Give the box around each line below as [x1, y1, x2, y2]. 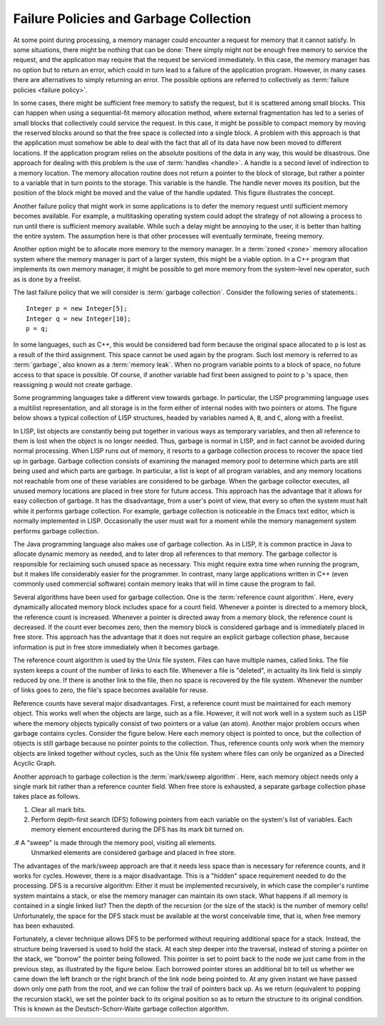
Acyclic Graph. [13, 759, 57, 768]
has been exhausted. [13, 921, 75, 930]
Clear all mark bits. [31, 805, 86, 814]
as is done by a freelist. [13, 275, 82, 284]
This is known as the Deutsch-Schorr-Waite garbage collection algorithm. [13, 1004, 230, 1014]
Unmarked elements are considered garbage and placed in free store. [31, 849, 237, 857]
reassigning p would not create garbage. [13, 381, 133, 389]
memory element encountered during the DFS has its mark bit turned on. [31, 825, 245, 834]
